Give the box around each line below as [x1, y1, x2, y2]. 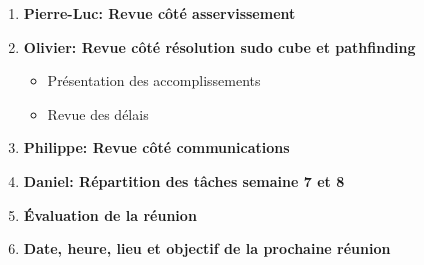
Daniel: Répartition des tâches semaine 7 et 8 [23, 170, 345, 191]
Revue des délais [47, 103, 149, 124]
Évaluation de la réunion [23, 204, 197, 225]
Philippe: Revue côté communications [23, 137, 290, 158]
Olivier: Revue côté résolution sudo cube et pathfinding [23, 36, 416, 57]
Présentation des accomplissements [47, 70, 261, 91]
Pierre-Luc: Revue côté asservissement [23, 3, 296, 23]
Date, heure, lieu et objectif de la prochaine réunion [23, 238, 391, 259]
